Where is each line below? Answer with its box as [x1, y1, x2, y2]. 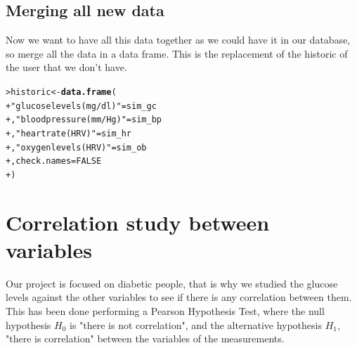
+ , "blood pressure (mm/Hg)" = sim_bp [6, 115, 162, 125]
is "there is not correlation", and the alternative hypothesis [69, 317, 322, 332]
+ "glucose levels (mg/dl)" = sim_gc [6, 101, 157, 111]
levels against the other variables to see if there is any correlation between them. [6, 290, 352, 304]
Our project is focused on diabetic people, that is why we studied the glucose [6, 276, 338, 290]
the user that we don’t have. [6, 60, 127, 75]
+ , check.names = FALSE [6, 156, 102, 167]
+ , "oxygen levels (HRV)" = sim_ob [6, 142, 147, 153]
